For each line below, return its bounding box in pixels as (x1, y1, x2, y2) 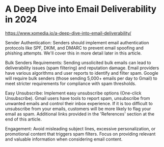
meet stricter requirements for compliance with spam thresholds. (5, 80, 137, 87)
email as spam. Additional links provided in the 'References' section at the (5, 111, 155, 117)
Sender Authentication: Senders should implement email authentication (5, 39, 149, 45)
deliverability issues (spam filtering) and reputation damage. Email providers (5, 65, 160, 71)
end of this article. (5, 116, 42, 122)
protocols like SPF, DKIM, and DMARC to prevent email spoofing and (5, 45, 144, 51)
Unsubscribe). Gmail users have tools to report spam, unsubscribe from (5, 95, 150, 101)
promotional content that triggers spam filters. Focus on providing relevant (5, 131, 156, 137)
